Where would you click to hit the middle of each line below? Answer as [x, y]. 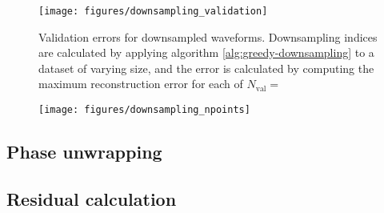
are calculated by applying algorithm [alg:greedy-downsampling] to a [206, 52]
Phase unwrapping [84, 152]
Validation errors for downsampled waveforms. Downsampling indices [208, 36]
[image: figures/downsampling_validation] [153, 11]
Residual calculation [92, 198]
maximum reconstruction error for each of [141, 84]
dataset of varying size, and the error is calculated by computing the [206, 68]
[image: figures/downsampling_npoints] [144, 110]
